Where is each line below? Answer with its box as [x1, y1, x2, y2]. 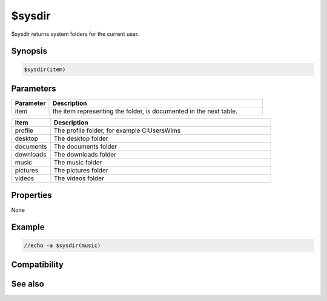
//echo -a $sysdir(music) [24, 242, 101, 249]
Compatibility [11, 259, 64, 269]
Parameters [11, 83, 56, 93]
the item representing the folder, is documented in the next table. [52, 107, 237, 115]
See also [11, 279, 45, 289]
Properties [11, 190, 52, 200]
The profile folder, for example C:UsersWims [53, 126, 181, 135]
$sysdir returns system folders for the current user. [11, 30, 139, 38]
